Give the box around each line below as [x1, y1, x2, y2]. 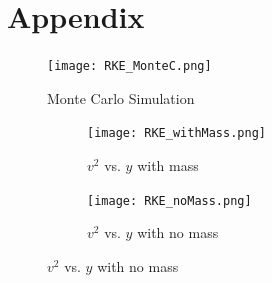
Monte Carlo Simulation [47, 87, 195, 108]
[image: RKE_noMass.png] [87, 193, 252, 208]
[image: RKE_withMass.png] [87, 126, 266, 141]
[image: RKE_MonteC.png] [47, 59, 212, 74]
